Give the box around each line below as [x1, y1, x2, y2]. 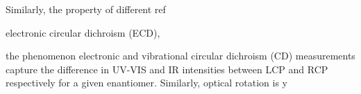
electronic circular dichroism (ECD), [6, 25, 160, 39]
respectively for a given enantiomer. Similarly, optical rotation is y [6, 75, 287, 90]
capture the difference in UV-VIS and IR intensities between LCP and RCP [6, 62, 328, 76]
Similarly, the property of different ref [6, 2, 166, 16]
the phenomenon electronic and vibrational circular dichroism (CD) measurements [6, 48, 355, 63]
